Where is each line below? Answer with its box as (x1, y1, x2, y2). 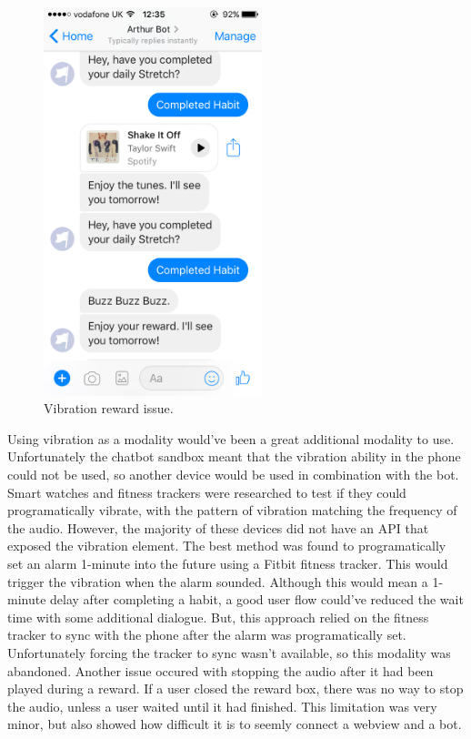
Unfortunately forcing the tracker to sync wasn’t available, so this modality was (7, 643, 451, 662)
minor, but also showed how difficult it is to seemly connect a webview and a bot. (7, 714, 462, 734)
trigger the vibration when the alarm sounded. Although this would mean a (7, 572, 428, 591)
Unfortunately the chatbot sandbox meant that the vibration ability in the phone (7, 447, 461, 466)
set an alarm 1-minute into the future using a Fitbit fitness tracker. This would (7, 554, 448, 572)
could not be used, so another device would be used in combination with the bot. (7, 465, 459, 484)
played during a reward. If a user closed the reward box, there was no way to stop (7, 679, 464, 698)
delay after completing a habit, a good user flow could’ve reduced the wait (50, 590, 464, 609)
